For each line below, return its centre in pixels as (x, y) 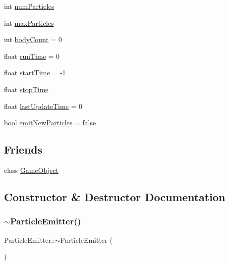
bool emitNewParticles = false (50, 123)
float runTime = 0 (32, 56)
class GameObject (31, 170)
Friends (23, 149)
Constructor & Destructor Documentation (115, 196)
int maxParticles (29, 23)
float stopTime (26, 89)
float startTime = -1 (35, 73)
